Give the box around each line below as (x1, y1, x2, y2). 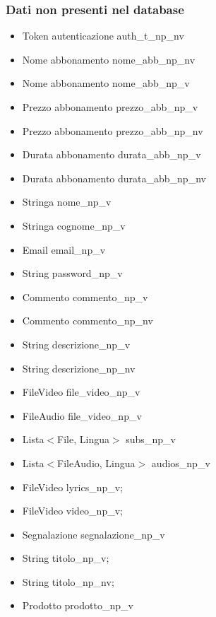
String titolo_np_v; (22, 551, 109, 565)
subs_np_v (126, 432, 176, 447)
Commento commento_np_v (22, 289, 148, 304)
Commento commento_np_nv (22, 313, 153, 328)
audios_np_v (151, 455, 210, 470)
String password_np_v (22, 266, 123, 281)
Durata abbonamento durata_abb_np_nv (22, 170, 206, 185)
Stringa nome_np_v (22, 194, 112, 209)
